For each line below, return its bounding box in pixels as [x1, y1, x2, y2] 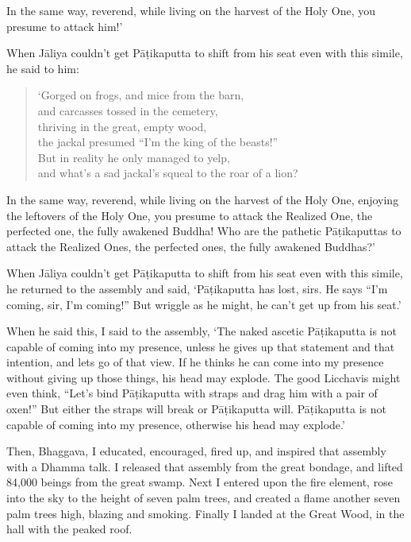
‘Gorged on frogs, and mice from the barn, [37, 87, 244, 103]
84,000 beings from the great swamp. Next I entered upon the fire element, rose [6, 474, 393, 490]
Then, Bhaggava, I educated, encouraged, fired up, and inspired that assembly [6, 443, 386, 459]
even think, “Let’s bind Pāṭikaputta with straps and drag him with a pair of [6, 385, 378, 401]
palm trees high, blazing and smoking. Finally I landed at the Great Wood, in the [6, 505, 405, 521]
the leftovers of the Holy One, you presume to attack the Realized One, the [6, 207, 373, 223]
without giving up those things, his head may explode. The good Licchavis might [6, 369, 401, 385]
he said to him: [6, 60, 79, 76]
